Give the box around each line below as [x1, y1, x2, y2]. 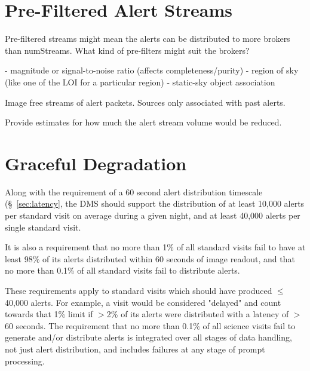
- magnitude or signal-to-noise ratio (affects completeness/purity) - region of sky [5, 64, 299, 76]
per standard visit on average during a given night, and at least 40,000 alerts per [5, 209, 300, 221]
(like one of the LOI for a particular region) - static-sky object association [5, 75, 275, 88]
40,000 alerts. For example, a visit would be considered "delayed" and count [5, 296, 281, 308]
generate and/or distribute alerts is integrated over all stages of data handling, [5, 331, 292, 344]
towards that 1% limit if [5, 308, 93, 320]
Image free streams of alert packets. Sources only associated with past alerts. [5, 96, 286, 108]
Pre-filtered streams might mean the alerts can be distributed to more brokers [5, 32, 290, 45]
